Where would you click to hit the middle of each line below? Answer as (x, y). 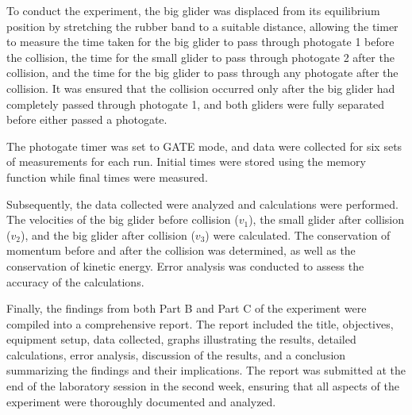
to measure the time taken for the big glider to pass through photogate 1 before (200, 42)
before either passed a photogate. (87, 119)
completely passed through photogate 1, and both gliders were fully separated (196, 104)
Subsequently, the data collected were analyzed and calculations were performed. (202, 204)
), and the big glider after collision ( (108, 234)
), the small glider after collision (327, 219)
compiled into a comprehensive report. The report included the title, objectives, (200, 323)
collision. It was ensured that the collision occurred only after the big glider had (201, 88)
